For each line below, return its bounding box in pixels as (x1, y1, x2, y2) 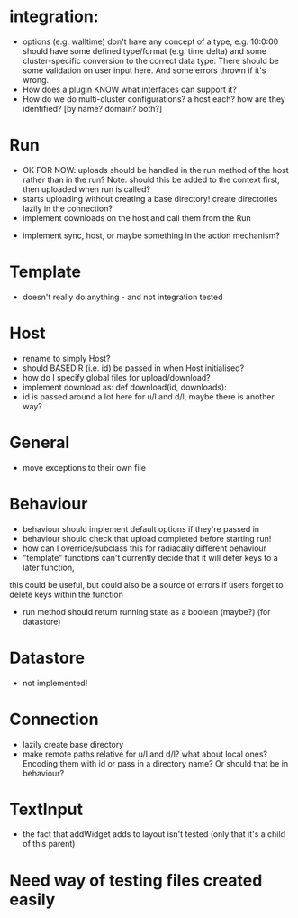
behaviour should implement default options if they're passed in (22, 523, 259, 534)
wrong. (22, 74, 50, 85)
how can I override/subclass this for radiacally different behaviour (22, 543, 267, 554)
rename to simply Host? (22, 353, 111, 363)
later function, (22, 562, 75, 573)
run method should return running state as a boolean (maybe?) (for (22, 606, 272, 617)
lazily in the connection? (22, 203, 113, 214)
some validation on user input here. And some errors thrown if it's (22, 65, 266, 76)
